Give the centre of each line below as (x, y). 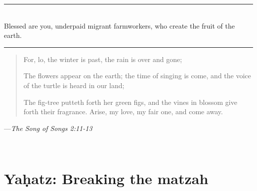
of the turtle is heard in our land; (74, 85)
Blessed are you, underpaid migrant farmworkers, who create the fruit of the (120, 25)
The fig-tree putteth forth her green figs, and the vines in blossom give (130, 102)
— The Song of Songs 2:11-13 (48, 128)
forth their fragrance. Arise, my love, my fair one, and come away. (123, 111)
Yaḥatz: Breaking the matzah (106, 178)
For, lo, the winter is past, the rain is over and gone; (103, 59)
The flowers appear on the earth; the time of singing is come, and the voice (137, 76)
